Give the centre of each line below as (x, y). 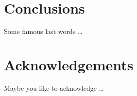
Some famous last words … (43, 31)
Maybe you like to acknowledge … (54, 88)
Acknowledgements (69, 64)
